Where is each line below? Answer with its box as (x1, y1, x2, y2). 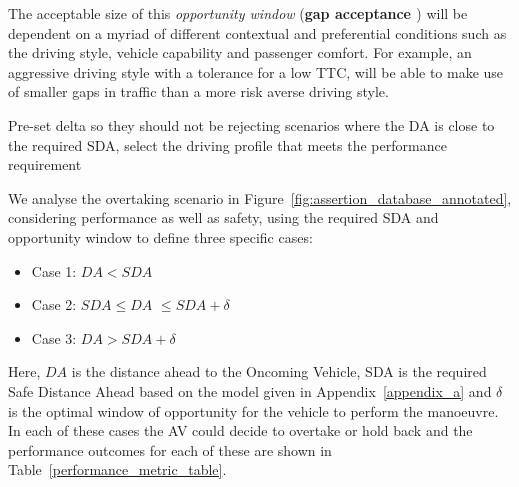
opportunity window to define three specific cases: (8, 226, 313, 247)
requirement (8, 154, 82, 175)
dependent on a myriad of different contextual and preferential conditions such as (8, 22, 507, 43)
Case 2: (31, 294, 77, 315)
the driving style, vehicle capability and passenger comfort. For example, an (8, 42, 472, 63)
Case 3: (31, 327, 77, 348)
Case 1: (31, 260, 77, 281)
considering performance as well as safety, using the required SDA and (8, 207, 439, 228)
